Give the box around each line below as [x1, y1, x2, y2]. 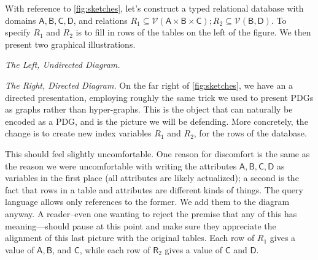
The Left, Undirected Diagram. [5, 58, 120, 71]
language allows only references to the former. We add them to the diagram [5, 195, 290, 208]
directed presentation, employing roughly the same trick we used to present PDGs [5, 91, 314, 103]
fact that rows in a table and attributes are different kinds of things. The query [5, 183, 303, 196]
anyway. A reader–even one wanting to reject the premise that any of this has [5, 207, 297, 220]
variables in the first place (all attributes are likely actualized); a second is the [5, 171, 299, 184]
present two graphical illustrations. [5, 37, 136, 50]
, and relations [73, 13, 128, 26]
